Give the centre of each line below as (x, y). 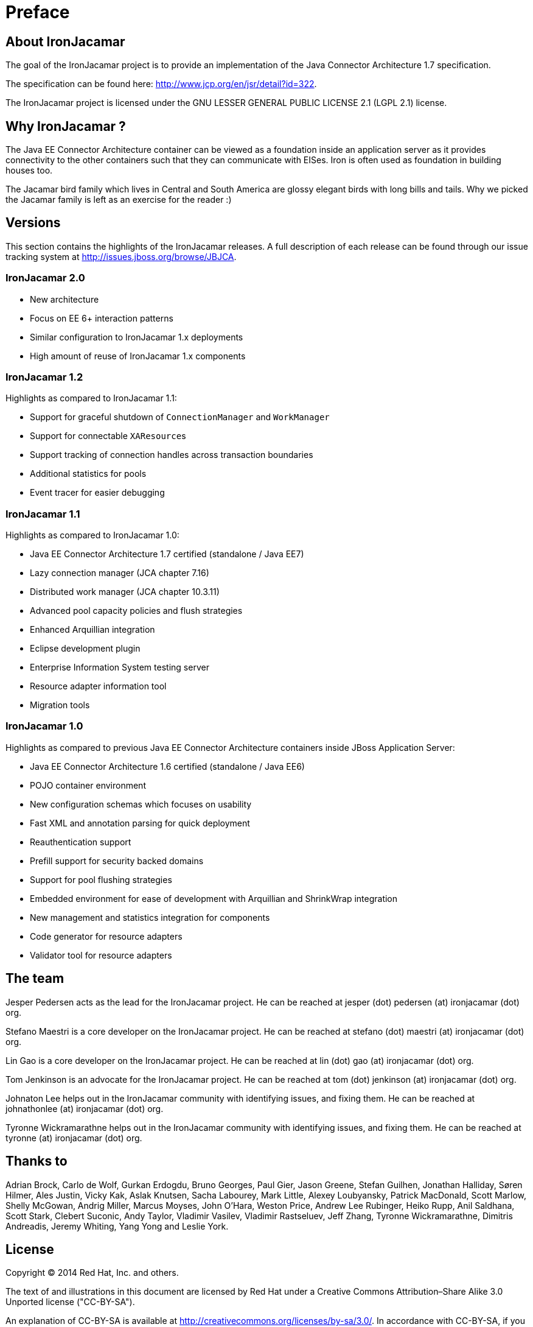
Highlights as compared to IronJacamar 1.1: (91, 398)
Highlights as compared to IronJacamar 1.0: (92, 535)
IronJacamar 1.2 (44, 377)
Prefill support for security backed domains (117, 861)
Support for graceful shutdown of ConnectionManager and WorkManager (180, 417)
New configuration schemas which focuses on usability (141, 804)
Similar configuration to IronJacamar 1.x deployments (137, 337)
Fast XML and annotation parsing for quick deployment (140, 823)
